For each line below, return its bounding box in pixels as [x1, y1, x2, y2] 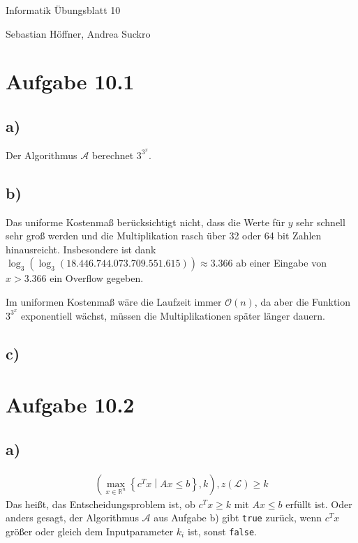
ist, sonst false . [187, 523, 257, 538]
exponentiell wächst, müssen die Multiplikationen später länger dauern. [20, 308, 325, 322]
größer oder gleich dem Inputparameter [6, 523, 174, 538]
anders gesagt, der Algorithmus [6, 510, 139, 525]
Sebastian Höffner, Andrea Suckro [6, 26, 151, 40]
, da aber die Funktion [254, 295, 351, 308]
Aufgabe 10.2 [6, 390, 135, 419]
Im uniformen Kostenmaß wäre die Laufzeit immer [6, 295, 222, 308]
